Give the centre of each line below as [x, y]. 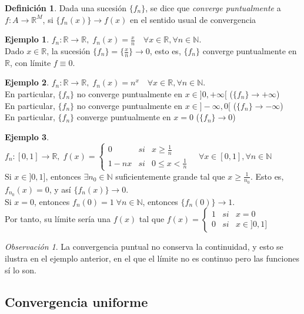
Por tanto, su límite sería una [58, 219]
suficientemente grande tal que [170, 176]
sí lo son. [21, 270]
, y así [60, 189]
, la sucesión [69, 51]
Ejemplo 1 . [27, 39]
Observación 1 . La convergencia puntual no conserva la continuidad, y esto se [144, 247]
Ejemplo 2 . [27, 82]
